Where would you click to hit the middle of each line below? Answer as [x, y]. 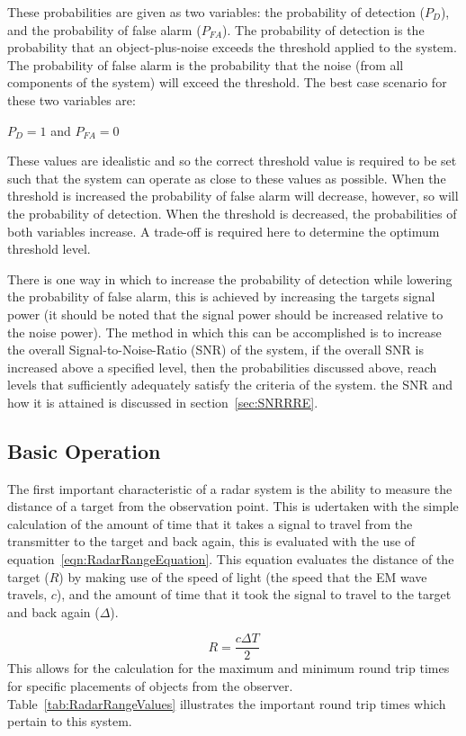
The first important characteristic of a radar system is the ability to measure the [230, 488]
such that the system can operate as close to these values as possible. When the [227, 178]
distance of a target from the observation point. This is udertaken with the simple [233, 506]
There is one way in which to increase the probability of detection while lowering [230, 278]
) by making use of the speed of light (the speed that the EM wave [243, 576]
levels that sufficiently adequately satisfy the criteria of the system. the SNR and [230, 385]
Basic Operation [84, 450]
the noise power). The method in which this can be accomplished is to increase [224, 332]
